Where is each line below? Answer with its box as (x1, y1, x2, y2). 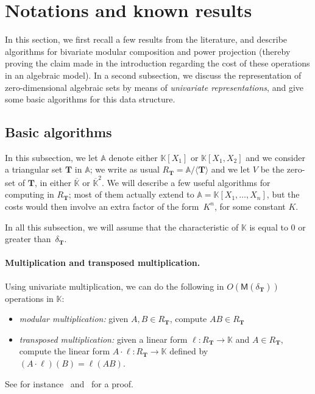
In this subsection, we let (5, 151, 98, 163)
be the (260, 163, 285, 176)
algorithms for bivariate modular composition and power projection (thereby (5, 45, 291, 57)
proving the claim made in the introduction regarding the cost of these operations (5, 57, 310, 70)
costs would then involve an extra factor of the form (5, 199, 199, 212)
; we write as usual (90, 163, 160, 176)
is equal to (249, 220, 288, 233)
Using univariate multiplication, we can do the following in (5, 279, 224, 292)
